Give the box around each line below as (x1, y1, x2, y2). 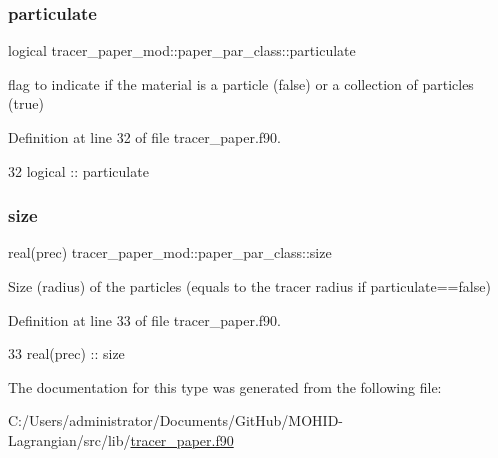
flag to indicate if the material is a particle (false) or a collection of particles (8, 73, 474, 94)
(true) (8, 93, 44, 114)
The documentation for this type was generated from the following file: (8, 376, 442, 397)
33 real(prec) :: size (8, 343, 125, 364)
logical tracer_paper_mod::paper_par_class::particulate (8, 40, 356, 61)
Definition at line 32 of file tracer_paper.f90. (8, 127, 281, 147)
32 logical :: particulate (8, 160, 149, 181)
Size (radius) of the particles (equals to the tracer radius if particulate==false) (8, 276, 491, 296)
